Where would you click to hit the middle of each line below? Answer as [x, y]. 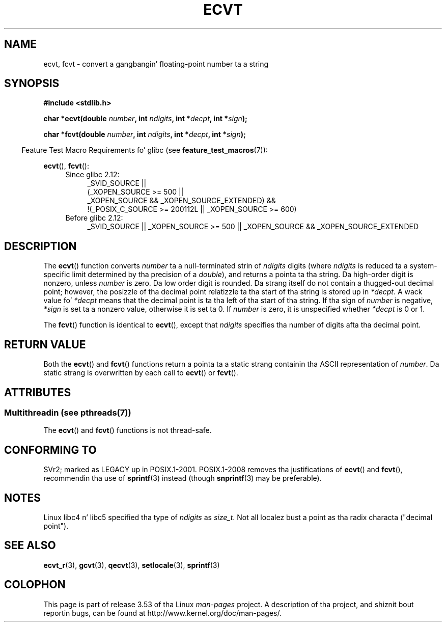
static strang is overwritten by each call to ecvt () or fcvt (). [141, 373]
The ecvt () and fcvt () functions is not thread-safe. [128, 430]
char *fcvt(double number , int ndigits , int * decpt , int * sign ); [145, 134]
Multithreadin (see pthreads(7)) [68, 412]
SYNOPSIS [32, 84]
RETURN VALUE [45, 344]
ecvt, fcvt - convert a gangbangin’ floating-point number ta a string [156, 64]
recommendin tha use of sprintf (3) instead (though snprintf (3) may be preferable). [183, 478]
